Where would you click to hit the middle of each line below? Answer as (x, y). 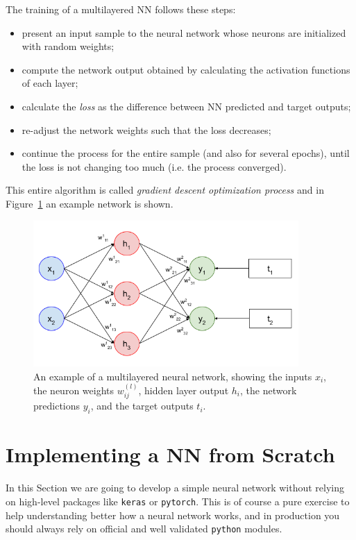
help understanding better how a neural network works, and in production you (173, 515)
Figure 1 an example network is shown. (90, 203)
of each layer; (50, 83)
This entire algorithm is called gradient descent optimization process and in (165, 190)
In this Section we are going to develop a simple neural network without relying (175, 488)
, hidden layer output (184, 390)
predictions (57, 406)
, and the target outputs (142, 406)
